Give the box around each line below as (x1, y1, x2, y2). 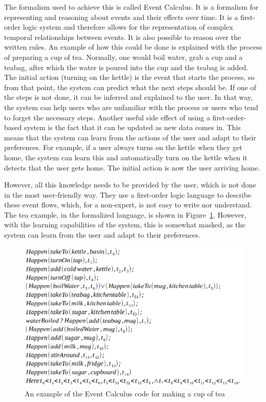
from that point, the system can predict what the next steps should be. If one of (4, 81, 256, 92)
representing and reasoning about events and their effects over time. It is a (4, 11, 238, 22)
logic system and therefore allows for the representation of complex (23, 22, 233, 32)
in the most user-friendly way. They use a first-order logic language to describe (4, 189, 252, 200)
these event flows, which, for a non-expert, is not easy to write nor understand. (4, 199, 252, 210)
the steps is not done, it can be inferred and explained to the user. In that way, (4, 92, 253, 102)
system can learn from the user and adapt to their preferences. (4, 229, 200, 240)
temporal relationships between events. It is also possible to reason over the (4, 31, 241, 42)
